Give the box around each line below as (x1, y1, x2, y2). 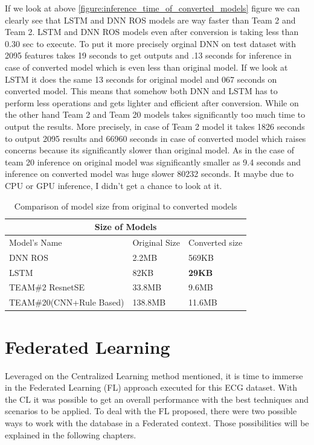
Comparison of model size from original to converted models (14, 199, 237, 212)
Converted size (188, 235, 243, 248)
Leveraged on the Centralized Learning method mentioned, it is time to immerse (5, 369, 303, 382)
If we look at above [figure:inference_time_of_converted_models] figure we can (5, 2, 300, 14)
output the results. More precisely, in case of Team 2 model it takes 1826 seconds (5, 120, 305, 132)
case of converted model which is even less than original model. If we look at (5, 60, 288, 73)
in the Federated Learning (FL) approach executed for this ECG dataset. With (5, 381, 298, 394)
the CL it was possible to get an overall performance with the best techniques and (5, 392, 309, 405)
